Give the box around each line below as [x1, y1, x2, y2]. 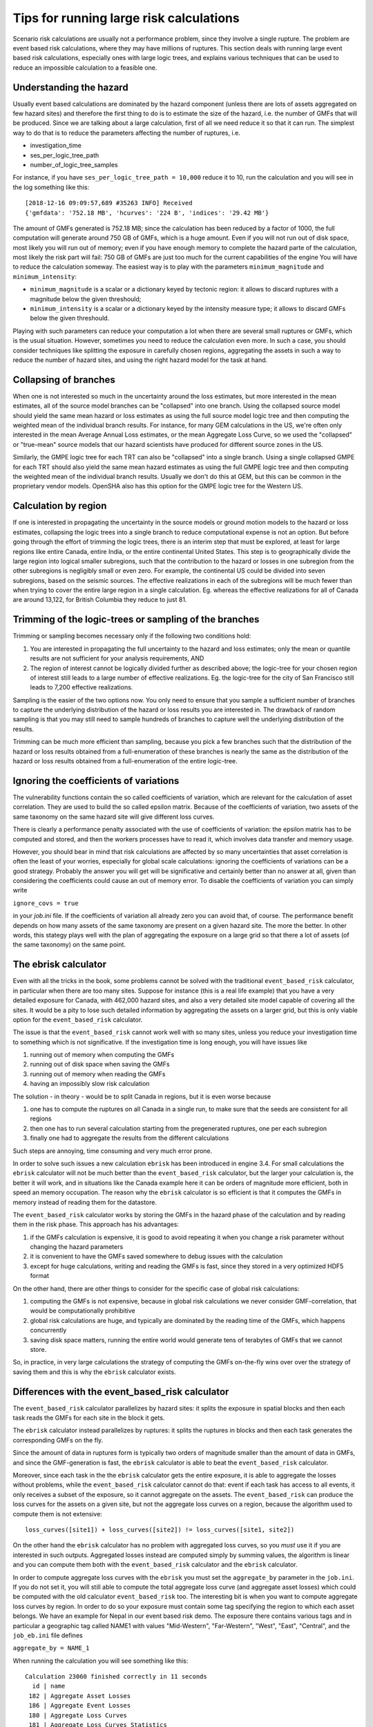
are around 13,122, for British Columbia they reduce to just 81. [12, 595, 187, 604]
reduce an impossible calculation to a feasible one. [12, 63, 157, 72]
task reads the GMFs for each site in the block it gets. [12, 1413, 165, 1422]
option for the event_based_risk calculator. [12, 1015, 143, 1024]
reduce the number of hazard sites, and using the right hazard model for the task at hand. [12, 356, 268, 364]
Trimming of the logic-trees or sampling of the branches [12, 613, 260, 625]
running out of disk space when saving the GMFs [30, 1060, 170, 1069]
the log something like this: [12, 183, 90, 191]
